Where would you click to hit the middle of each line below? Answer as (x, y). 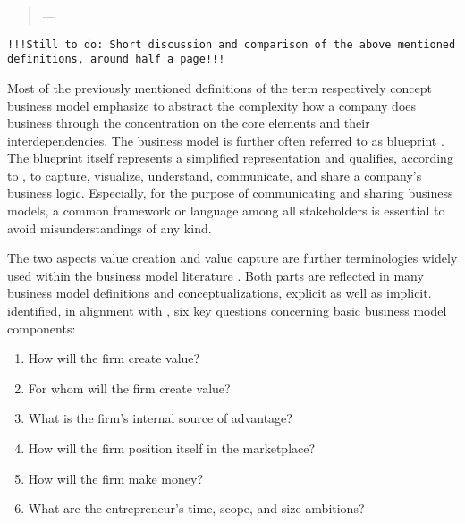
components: (42, 328)
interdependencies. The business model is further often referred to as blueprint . (226, 140)
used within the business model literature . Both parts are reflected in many (216, 275)
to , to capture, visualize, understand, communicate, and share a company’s (215, 175)
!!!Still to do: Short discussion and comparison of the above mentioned (232, 44)
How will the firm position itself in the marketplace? (172, 448)
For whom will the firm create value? (129, 388)
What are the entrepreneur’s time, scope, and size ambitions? (196, 508)
